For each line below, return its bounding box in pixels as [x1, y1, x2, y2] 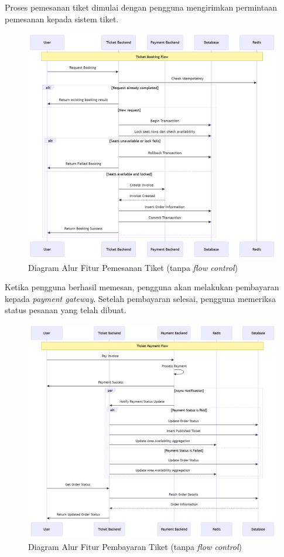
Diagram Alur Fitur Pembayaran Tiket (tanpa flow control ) [28, 540, 242, 552]
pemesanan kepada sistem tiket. [5, 12, 119, 25]
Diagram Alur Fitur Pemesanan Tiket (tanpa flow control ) [28, 261, 238, 273]
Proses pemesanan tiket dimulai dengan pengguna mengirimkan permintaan [5, 1, 277, 13]
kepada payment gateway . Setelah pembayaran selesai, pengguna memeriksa [5, 292, 276, 304]
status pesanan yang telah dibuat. [5, 304, 126, 316]
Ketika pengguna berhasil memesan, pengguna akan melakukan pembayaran [5, 281, 279, 293]
